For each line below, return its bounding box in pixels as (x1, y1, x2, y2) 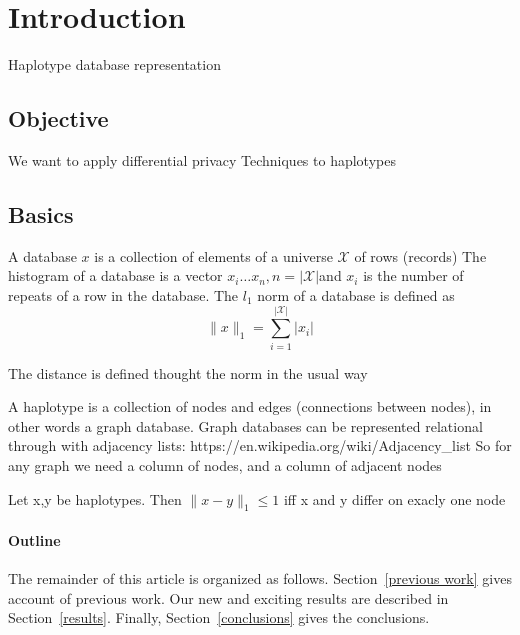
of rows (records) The (354, 245, 487, 266)
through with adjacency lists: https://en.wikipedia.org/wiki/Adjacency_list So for (8, 435, 512, 456)
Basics (8, 198, 74, 229)
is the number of (363, 265, 464, 286)
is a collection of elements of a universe (94, 245, 333, 266)
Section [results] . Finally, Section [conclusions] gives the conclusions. (8, 607, 430, 628)
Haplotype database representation (8, 54, 221, 75)
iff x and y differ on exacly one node (283, 488, 506, 509)
